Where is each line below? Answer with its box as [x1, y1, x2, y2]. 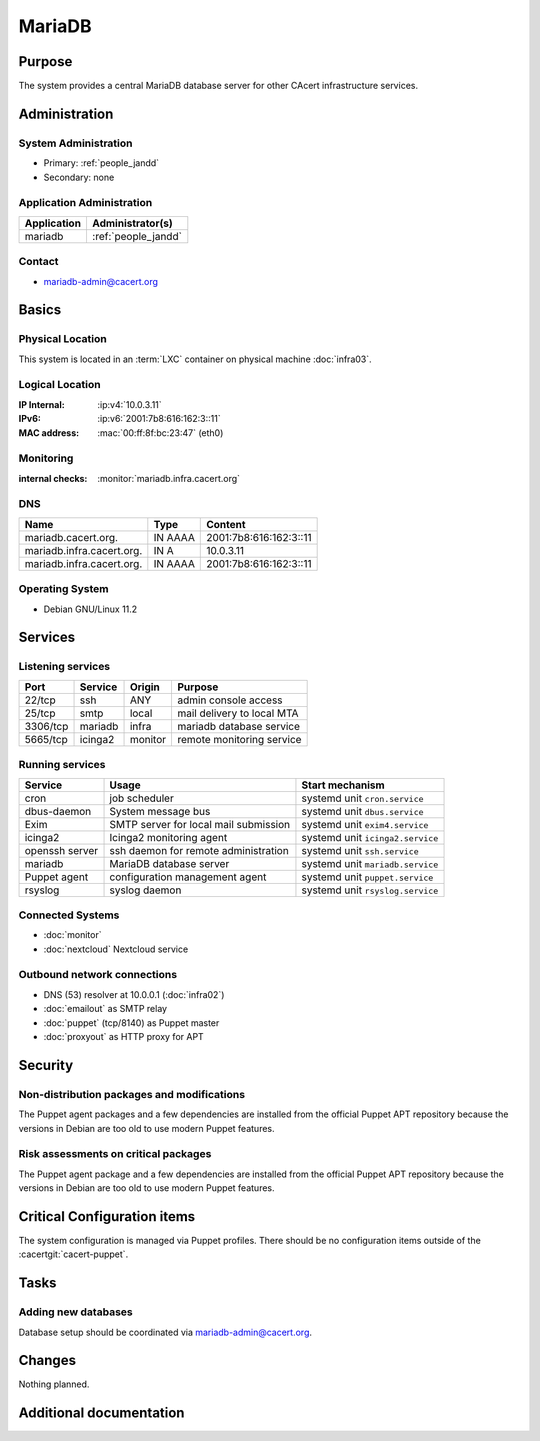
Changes [18, 1352, 77, 1369]
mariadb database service [176, 719, 300, 733]
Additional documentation [18, 1405, 185, 1422]
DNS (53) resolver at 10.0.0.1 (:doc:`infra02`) [43, 988, 225, 1000]
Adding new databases [18, 1305, 134, 1319]
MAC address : [18, 426, 80, 439]
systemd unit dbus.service [301, 804, 424, 818]
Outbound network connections [18, 968, 178, 982]
